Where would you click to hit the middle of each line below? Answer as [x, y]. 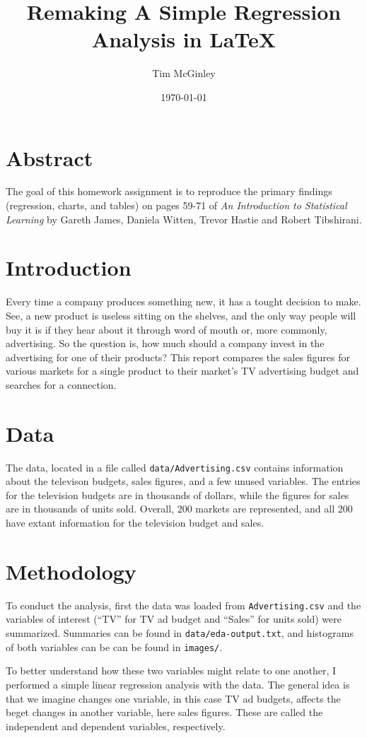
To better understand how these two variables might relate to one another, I [171, 670]
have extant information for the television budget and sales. [135, 523]
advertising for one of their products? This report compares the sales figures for [178, 357]
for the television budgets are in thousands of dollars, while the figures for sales [177, 494]
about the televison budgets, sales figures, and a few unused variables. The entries [183, 481]
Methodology [71, 571]
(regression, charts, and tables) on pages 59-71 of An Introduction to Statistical [176, 205]
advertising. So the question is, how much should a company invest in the [165, 343]
